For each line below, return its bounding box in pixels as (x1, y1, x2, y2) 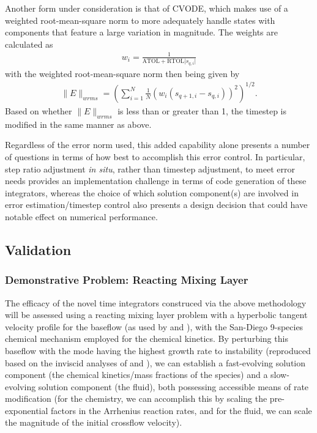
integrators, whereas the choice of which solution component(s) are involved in (5, 186, 299, 199)
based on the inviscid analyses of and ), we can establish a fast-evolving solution (5, 356, 305, 369)
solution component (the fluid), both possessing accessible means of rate (38, 380, 309, 393)
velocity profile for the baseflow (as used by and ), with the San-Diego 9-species (5, 320, 304, 333)
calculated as (5, 37, 53, 50)
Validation (5, 240, 72, 259)
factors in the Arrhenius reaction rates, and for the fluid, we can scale (51, 404, 312, 416)
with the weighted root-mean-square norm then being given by (5, 67, 240, 80)
